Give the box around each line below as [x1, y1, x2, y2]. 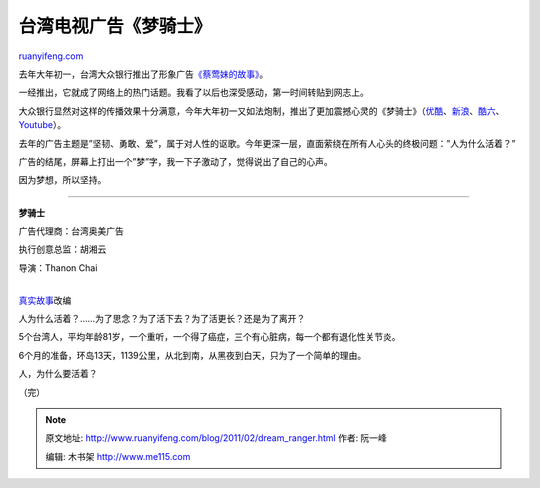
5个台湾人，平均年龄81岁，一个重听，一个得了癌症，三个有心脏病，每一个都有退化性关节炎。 [18, 331, 401, 343]
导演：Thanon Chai [18, 261, 98, 274]
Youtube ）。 [18, 119, 67, 131]
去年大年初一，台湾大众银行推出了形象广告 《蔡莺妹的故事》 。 [18, 68, 269, 80]
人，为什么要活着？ [18, 368, 98, 380]
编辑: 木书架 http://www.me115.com [45, 450, 191, 462]
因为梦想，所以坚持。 [18, 174, 107, 186]
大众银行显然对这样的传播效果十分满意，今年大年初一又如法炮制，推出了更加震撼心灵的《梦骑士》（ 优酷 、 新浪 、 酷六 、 [18, 105, 505, 117]
